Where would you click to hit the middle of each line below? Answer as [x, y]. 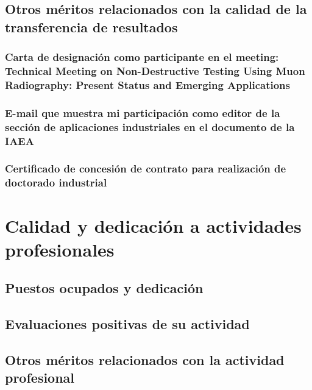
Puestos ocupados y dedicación [104, 288]
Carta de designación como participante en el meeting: [142, 57]
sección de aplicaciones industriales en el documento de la [150, 126]
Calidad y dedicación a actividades [153, 225]
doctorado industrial [56, 183]
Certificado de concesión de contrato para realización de [146, 168]
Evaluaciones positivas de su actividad [127, 324]
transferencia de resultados [91, 27]
